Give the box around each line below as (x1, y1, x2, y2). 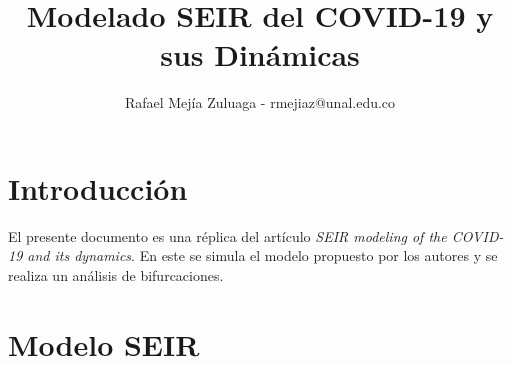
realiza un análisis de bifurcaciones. (8, 265, 224, 286)
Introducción (8, 167, 188, 208)
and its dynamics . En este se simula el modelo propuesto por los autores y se (27, 245, 498, 266)
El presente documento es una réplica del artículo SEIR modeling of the (8, 225, 447, 246)
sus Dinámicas (160, 34, 360, 75)
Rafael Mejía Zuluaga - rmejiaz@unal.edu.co (124, 92, 396, 113)
